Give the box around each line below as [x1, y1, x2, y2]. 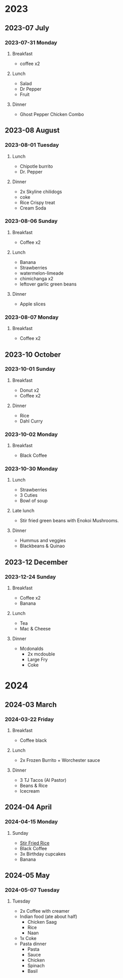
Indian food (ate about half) [19, 913, 78, 919]
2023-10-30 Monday [5, 465, 58, 472]
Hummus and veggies [19, 538, 66, 544]
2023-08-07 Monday [5, 314, 59, 321]
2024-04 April [5, 803, 52, 812]
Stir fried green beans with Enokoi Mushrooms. [19, 517, 119, 524]
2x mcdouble [27, 651, 56, 657]
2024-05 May [5, 871, 50, 880]
